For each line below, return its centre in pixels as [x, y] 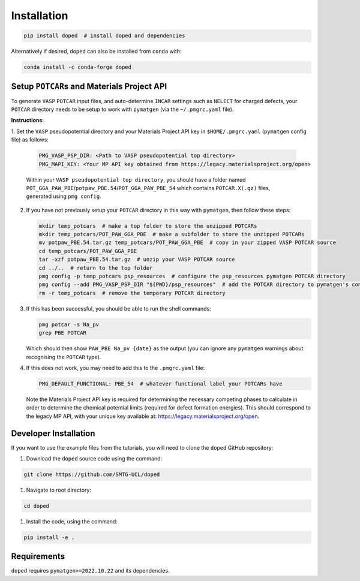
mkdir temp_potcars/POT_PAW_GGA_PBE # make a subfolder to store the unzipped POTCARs [172, 234]
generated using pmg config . [64, 196]
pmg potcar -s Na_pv [69, 324]
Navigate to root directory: [58, 490]
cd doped [37, 506]
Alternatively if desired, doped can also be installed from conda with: [96, 52]
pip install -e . [49, 537]
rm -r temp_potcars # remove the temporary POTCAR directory [132, 293]
